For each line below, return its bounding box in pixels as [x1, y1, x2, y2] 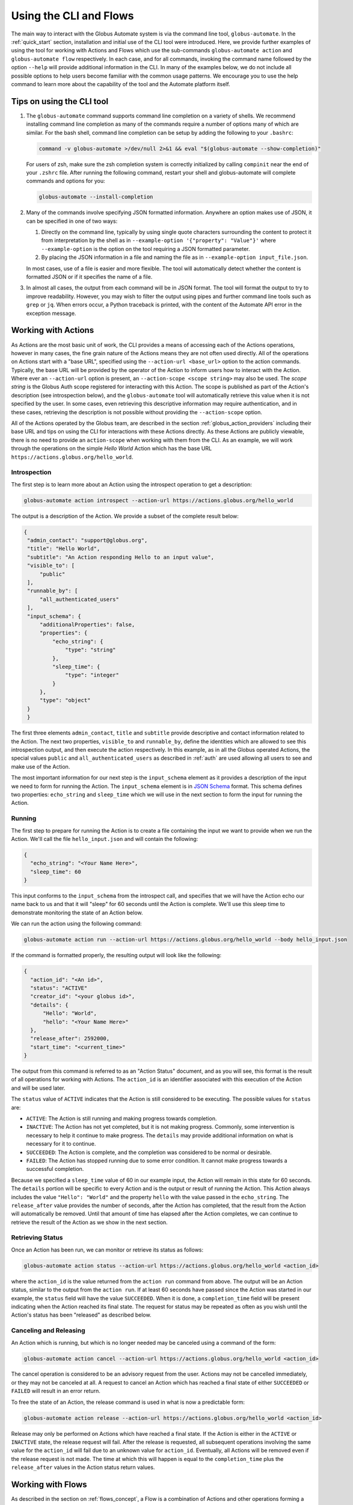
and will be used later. [11, 1084, 66, 1091]
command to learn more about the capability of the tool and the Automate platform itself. [11, 80, 231, 87]
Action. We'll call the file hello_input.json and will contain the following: [11, 835, 198, 842]
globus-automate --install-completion [38, 193, 153, 200]
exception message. [26, 309, 76, 317]
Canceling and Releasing [11, 1326, 85, 1335]
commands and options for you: [26, 178, 105, 185]
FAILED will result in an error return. [11, 1388, 100, 1395]
